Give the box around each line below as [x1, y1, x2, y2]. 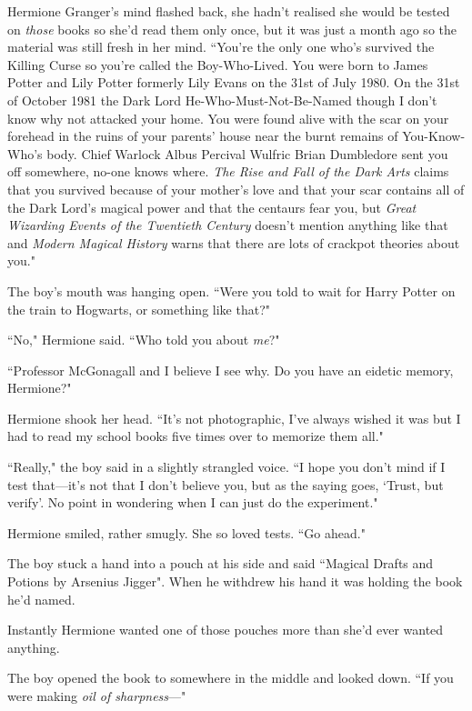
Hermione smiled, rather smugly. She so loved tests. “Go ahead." [7, 523, 366, 542]
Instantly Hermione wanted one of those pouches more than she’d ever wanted [7, 620, 444, 639]
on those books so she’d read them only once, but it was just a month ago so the [7, 19, 457, 38]
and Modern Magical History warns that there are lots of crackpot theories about [7, 233, 460, 252]
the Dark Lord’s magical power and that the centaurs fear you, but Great [7, 197, 417, 216]
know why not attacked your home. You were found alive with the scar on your [7, 108, 449, 127]
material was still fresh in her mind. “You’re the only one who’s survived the [7, 37, 435, 56]
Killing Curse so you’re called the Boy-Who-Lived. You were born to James [7, 55, 428, 74]
